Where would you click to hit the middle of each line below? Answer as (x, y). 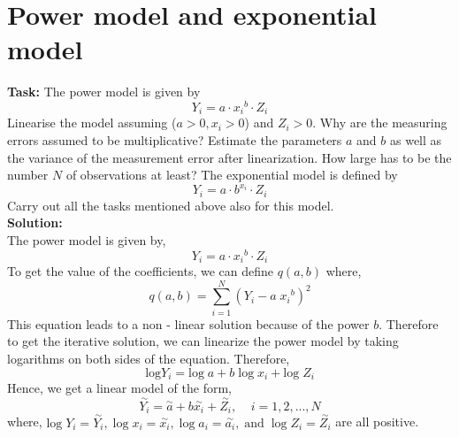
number (28, 175)
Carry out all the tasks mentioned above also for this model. (171, 205)
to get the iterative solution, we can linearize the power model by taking (203, 341)
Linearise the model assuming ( (92, 123)
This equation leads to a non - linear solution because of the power (188, 323)
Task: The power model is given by (104, 92)
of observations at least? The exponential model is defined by (232, 175)
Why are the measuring (383, 123)
